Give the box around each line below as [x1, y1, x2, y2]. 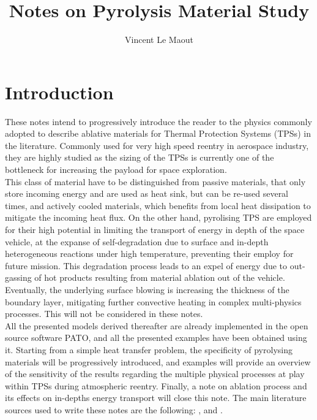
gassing [5, 271, 32, 284]
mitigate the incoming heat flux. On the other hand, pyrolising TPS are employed [5, 211, 312, 224]
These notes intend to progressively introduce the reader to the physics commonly [5, 115, 312, 128]
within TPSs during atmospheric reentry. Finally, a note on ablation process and [5, 379, 307, 392]
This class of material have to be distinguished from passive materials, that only [5, 175, 306, 188]
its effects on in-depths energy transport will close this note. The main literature [5, 391, 307, 404]
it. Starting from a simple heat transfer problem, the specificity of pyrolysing [5, 343, 293, 356]
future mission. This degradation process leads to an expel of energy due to [5, 259, 288, 272]
